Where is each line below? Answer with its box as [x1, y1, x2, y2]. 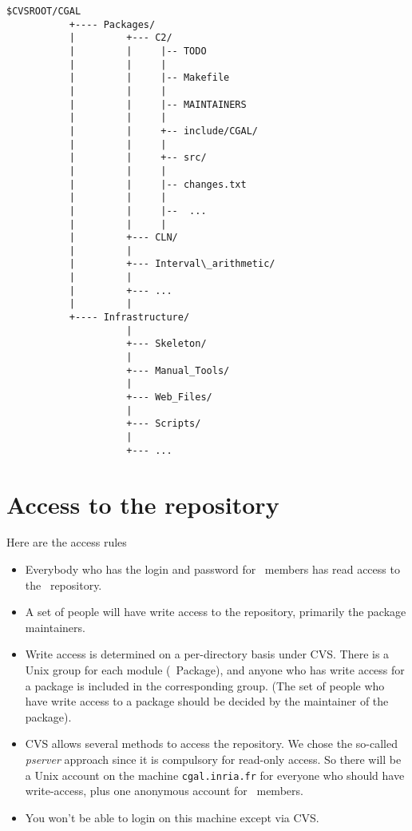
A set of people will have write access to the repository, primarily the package [25, 603, 406, 620]
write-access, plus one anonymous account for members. [25, 782, 303, 799]
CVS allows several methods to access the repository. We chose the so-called [25, 735, 398, 752]
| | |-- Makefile [69, 72, 230, 84]
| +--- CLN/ [69, 232, 178, 244]
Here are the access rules [6, 534, 127, 551]
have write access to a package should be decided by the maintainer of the [25, 693, 389, 710]
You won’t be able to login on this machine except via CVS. [25, 809, 319, 825]
